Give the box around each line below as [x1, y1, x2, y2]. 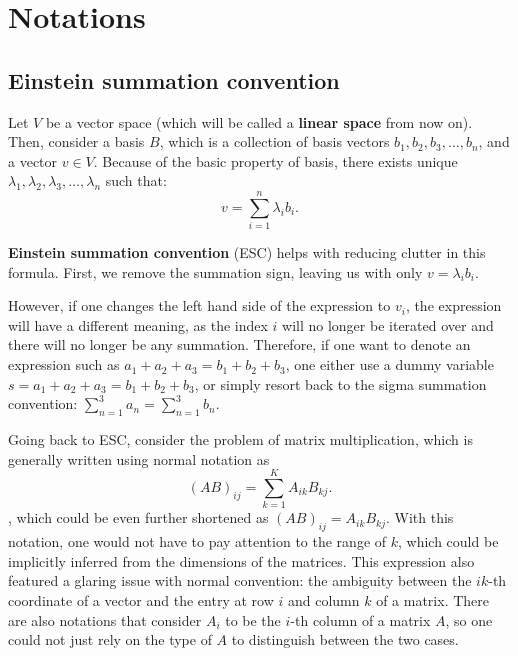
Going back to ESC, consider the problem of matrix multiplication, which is [8, 429, 473, 450]
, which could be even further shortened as [8, 507, 269, 528]
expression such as [8, 354, 120, 375]
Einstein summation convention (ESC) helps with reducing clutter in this [8, 242, 486, 263]
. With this [385, 507, 454, 528]
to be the [225, 609, 281, 630]
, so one [445, 609, 493, 630]
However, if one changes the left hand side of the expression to [8, 295, 391, 316]
